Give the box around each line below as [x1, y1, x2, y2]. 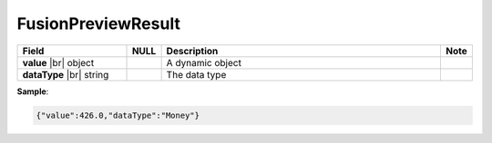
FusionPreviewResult [16, 14, 181, 33]
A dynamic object [166, 56, 241, 69]
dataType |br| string [22, 68, 109, 81]
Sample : [16, 86, 49, 97]
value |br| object [22, 56, 95, 69]
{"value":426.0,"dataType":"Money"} [36, 110, 200, 120]
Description [166, 44, 219, 57]
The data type [166, 68, 227, 81]
